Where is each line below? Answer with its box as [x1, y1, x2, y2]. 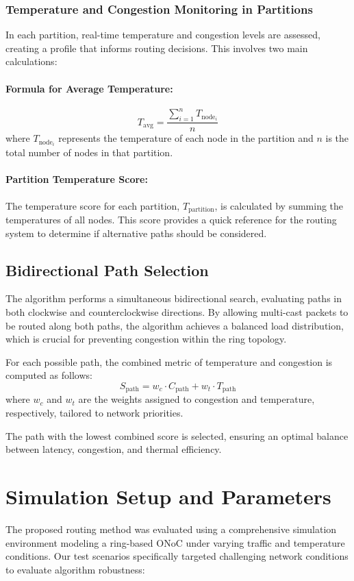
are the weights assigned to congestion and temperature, [78, 392, 315, 406]
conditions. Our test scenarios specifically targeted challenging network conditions [5, 549, 349, 563]
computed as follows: [5, 368, 92, 382]
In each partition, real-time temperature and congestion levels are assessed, [5, 27, 320, 42]
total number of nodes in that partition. [5, 145, 173, 160]
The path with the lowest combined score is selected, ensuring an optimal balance [5, 428, 349, 443]
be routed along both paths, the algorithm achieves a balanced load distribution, [5, 318, 344, 332]
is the [325, 131, 349, 145]
